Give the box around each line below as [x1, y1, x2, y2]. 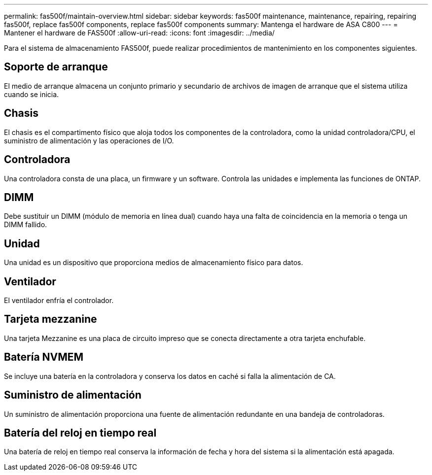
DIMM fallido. [4, 220, 47, 229]
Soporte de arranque [4, 61, 108, 73]
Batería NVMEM [4, 351, 84, 364]
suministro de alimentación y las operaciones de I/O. [4, 136, 174, 145]
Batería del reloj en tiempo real [4, 427, 157, 440]
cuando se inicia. [4, 90, 59, 99]
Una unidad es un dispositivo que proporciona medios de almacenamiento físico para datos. [4, 258, 303, 267]
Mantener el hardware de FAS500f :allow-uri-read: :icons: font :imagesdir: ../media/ [4, 29, 275, 37]
